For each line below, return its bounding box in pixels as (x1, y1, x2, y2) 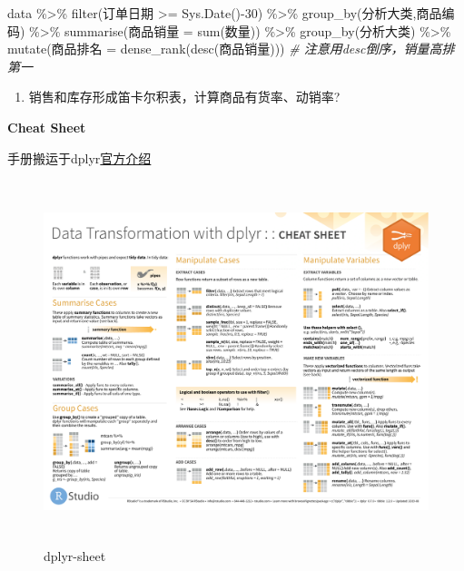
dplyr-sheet (44, 546, 106, 565)
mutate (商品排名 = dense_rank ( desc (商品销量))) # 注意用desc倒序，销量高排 (7, 39, 455, 58)
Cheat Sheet (7, 117, 86, 136)
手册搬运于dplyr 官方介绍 (7, 148, 152, 167)
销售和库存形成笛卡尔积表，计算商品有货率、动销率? (28, 87, 341, 106)
